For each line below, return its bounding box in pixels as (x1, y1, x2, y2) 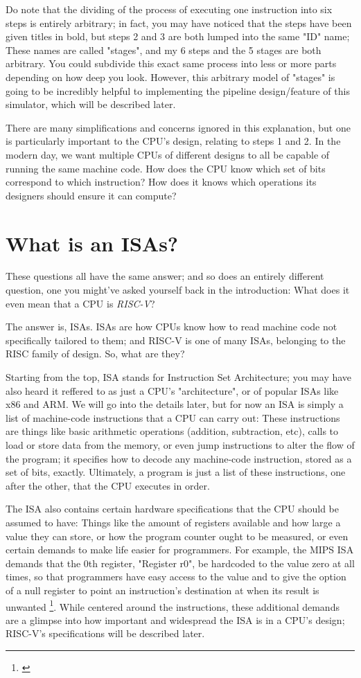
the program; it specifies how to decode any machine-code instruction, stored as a (6, 451, 352, 465)
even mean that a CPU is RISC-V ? (6, 296, 155, 310)
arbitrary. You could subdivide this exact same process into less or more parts (6, 56, 337, 71)
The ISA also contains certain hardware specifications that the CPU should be (6, 501, 339, 516)
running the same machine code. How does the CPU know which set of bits (6, 161, 326, 175)
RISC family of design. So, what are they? (6, 346, 185, 361)
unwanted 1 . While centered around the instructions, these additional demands (6, 597, 340, 614)
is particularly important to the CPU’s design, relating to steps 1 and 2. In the (6, 134, 341, 148)
